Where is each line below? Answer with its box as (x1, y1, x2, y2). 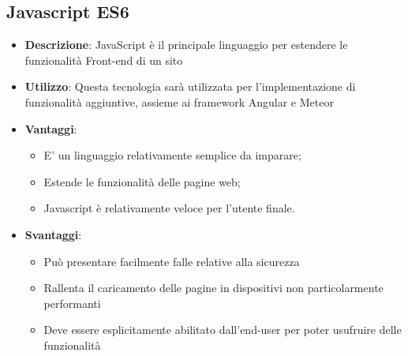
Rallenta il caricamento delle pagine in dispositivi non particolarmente (43, 279, 384, 296)
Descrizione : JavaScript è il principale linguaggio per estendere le (24, 36, 348, 53)
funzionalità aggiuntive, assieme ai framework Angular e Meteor (24, 93, 334, 110)
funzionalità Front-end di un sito (24, 51, 183, 68)
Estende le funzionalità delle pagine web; (43, 173, 241, 189)
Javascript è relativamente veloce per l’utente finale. (43, 200, 295, 216)
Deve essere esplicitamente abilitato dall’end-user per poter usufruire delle (43, 321, 402, 338)
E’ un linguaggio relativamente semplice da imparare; (43, 147, 301, 163)
